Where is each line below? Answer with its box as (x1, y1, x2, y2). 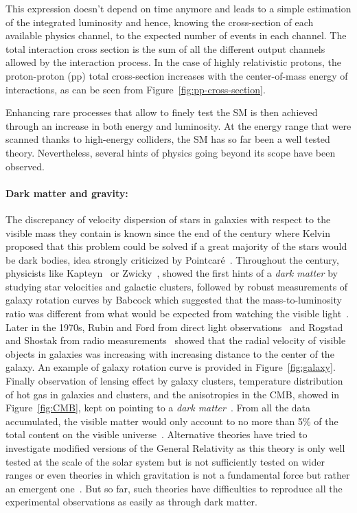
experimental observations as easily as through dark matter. (5, 494, 257, 509)
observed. (5, 159, 45, 173)
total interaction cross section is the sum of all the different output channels (5, 41, 325, 56)
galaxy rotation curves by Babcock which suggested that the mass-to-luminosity (5, 293, 342, 307)
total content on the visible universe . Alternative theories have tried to (5, 427, 308, 442)
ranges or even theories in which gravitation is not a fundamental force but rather (5, 468, 350, 482)
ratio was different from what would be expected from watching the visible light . (5, 306, 349, 321)
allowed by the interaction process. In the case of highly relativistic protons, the (5, 55, 341, 69)
